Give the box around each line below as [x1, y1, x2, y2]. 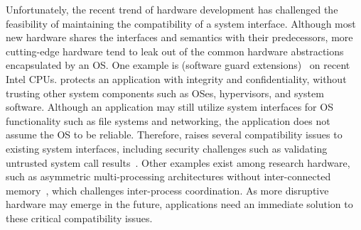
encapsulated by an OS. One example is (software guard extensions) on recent [6, 57, 350, 72]
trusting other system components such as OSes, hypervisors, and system [6, 85, 324, 100]
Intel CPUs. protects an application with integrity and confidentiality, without [6, 71, 347, 86]
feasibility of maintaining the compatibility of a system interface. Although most [6, 16, 356, 31]
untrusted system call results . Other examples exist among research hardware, [6, 155, 350, 170]
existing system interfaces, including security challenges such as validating [6, 141, 328, 155]
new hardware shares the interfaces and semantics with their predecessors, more [6, 30, 353, 45]
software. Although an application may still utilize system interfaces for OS [6, 99, 333, 114]
